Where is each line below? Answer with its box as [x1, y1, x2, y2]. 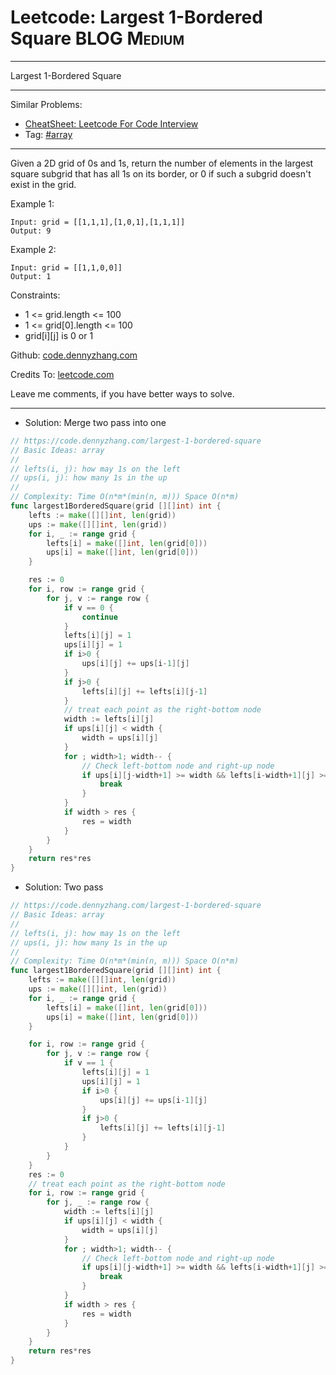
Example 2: [10, 243, 57, 255]
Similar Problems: [10, 98, 83, 110]
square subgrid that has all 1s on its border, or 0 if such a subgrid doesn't [10, 167, 312, 180]
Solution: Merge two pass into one [24, 416, 167, 428]
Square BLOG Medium [10, 27, 185, 50]
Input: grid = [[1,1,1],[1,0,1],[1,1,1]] [10, 217, 186, 227]
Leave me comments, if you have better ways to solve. [10, 387, 235, 400]
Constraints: [10, 289, 61, 301]
